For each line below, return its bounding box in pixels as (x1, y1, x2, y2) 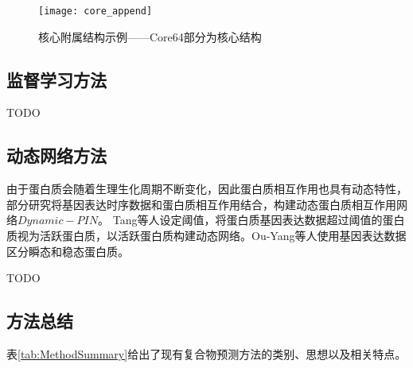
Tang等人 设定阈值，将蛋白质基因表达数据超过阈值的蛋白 (112, 211, 405, 228)
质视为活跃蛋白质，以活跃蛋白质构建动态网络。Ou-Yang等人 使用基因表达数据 (6, 227, 407, 244)
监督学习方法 (6, 67, 107, 91)
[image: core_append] (38, 6, 153, 17)
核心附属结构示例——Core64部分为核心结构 (38, 28, 262, 45)
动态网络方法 (6, 143, 107, 168)
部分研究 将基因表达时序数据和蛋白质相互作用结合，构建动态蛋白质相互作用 (6, 196, 396, 212)
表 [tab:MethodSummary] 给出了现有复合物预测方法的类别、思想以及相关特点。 (6, 346, 407, 362)
